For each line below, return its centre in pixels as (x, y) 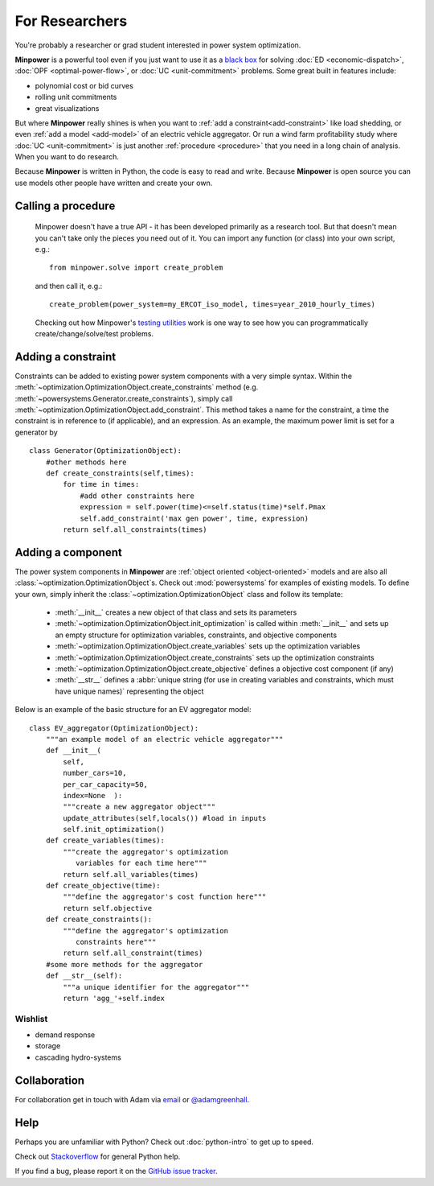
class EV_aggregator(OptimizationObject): (114, 728)
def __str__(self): (84, 976)
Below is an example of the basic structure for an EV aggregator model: (133, 710)
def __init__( (74, 751)
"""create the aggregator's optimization (146, 852)
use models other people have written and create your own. (114, 183)
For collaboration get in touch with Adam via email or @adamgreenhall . (132, 1099)
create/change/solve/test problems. (94, 333)
